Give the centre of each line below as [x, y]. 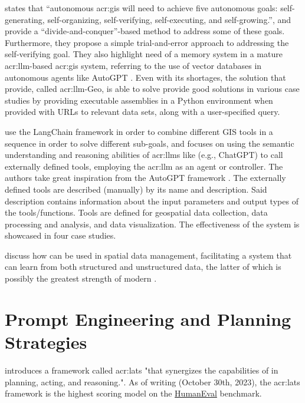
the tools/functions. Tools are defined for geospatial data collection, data [136, 212]
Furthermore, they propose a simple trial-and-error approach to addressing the [147, 42]
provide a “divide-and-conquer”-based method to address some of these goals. [145, 31]
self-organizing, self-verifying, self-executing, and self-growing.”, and [169, 19]
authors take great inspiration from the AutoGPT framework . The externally [145, 178]
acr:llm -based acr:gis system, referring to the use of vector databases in [133, 65]
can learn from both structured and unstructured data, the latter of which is [143, 267]
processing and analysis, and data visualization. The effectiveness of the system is [152, 224]
